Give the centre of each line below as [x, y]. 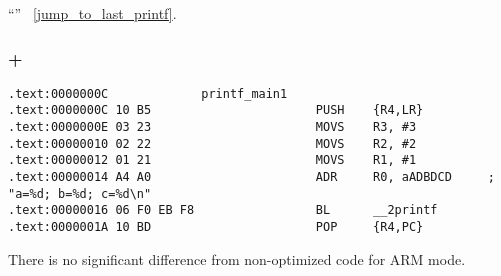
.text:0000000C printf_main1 [148, 93]
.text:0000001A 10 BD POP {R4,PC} [216, 227]
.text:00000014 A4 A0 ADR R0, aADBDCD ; [251, 177]
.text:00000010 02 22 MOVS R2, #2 [212, 143]
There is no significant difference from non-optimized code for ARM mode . [237, 258]
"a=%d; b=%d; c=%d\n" [80, 193]
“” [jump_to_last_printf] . [92, 13]
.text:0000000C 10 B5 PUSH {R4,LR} [216, 110]
